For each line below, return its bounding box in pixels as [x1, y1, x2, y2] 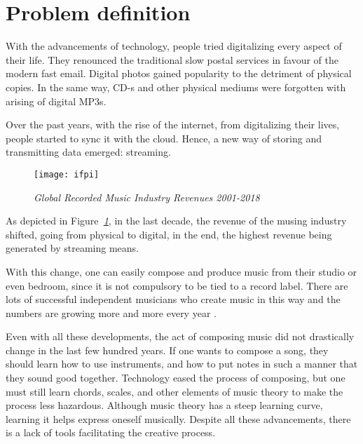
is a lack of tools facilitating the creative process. [6, 425, 216, 440]
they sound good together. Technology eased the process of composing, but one [6, 370, 345, 385]
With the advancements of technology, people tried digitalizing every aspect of [6, 39, 342, 53]
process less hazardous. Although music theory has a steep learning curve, [6, 398, 323, 412]
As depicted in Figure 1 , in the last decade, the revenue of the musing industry [6, 213, 347, 228]
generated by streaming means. [6, 241, 139, 255]
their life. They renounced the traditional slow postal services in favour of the [6, 52, 338, 67]
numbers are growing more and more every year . [6, 305, 217, 320]
